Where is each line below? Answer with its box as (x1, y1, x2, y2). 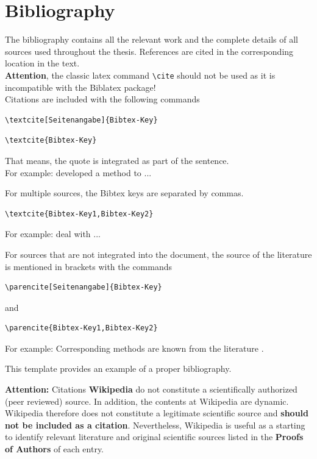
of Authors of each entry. (5, 443, 104, 455)
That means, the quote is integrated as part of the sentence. (5, 154, 229, 166)
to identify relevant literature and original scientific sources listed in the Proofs (5, 430, 304, 443)
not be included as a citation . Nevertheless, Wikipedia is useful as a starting (5, 418, 305, 431)
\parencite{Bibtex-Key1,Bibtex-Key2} (5, 324, 158, 333)
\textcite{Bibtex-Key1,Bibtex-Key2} (5, 209, 154, 218)
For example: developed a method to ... (5, 166, 152, 179)
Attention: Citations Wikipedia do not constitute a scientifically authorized (5, 383, 297, 396)
